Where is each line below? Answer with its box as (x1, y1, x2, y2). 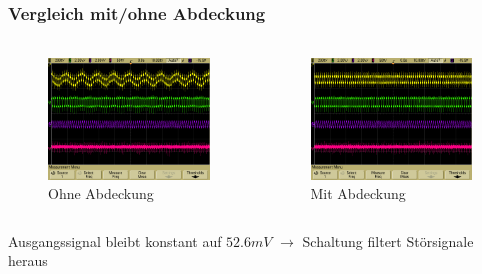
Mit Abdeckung (310, 183, 406, 204)
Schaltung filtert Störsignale (302, 230, 474, 251)
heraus (8, 250, 48, 271)
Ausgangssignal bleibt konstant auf (8, 230, 222, 251)
